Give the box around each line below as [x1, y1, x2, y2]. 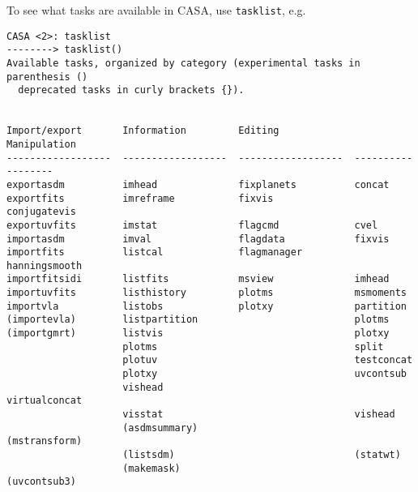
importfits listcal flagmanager [6, 246, 303, 259]
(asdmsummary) [122, 421, 198, 434]
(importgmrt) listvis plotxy [6, 327, 390, 340]
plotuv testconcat [122, 354, 413, 366]
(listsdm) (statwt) [122, 449, 401, 460]
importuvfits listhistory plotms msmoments [6, 287, 407, 299]
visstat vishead [122, 409, 395, 421]
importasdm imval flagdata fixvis [6, 233, 390, 245]
